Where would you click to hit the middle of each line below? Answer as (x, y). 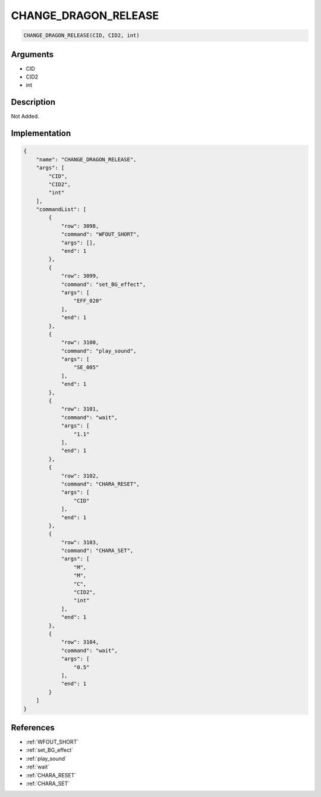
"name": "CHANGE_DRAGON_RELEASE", (86, 159)
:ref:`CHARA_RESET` (51, 775)
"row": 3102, (80, 476)
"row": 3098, (80, 226)
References (33, 728)
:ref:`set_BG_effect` (50, 750)
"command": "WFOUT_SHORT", (100, 234)
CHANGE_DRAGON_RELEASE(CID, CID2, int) (81, 35)
